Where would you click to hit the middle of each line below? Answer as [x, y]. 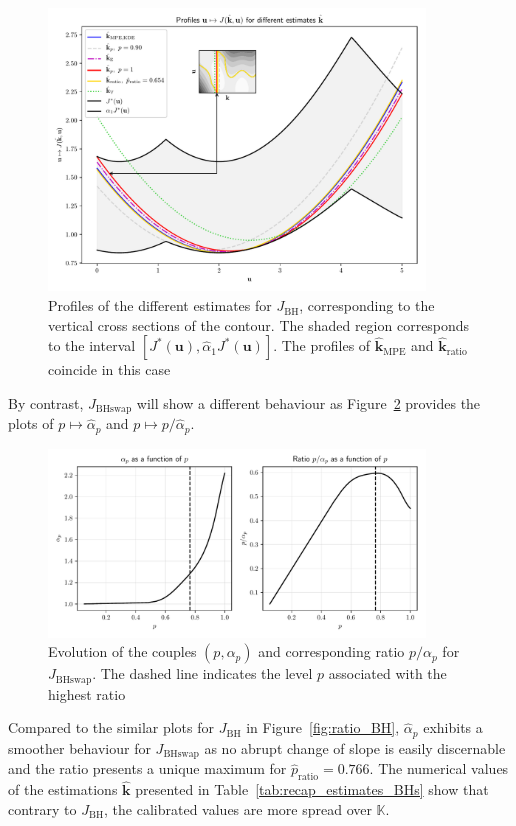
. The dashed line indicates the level [202, 673]
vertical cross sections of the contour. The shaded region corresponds [259, 324]
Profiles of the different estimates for [160, 305]
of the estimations [63, 789]
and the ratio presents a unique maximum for [147, 768]
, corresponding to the [367, 305]
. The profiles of [322, 345]
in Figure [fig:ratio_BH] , [323, 727]
